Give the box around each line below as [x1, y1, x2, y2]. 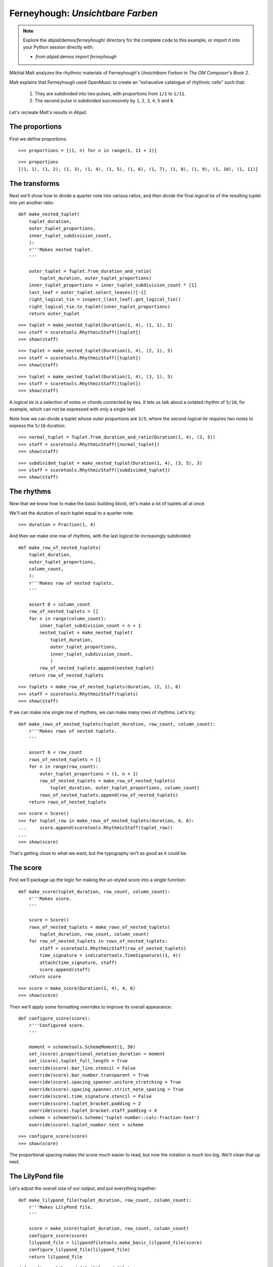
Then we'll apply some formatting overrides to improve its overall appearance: [9, 1003, 172, 1010]
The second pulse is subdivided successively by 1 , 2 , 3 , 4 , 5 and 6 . [34, 98, 174, 104]
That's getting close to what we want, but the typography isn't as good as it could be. [9, 850, 188, 856]
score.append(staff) [39, 967, 90, 973]
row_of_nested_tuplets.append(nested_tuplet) [39, 665, 154, 671]
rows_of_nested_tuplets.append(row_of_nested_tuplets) [39, 792, 178, 798]
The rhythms [9, 487, 51, 496]
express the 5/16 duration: [9, 422, 66, 428]
